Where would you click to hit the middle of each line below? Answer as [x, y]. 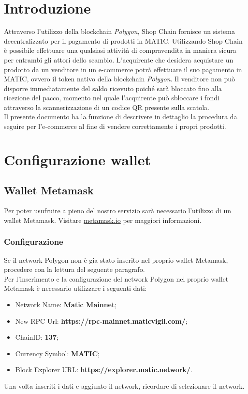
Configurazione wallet [77, 159]
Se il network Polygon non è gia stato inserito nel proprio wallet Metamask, [116, 260]
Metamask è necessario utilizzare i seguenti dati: [75, 288]
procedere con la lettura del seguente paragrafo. [74, 269]
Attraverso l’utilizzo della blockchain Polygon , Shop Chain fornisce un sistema [119, 31]
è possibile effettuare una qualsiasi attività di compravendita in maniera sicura [120, 50]
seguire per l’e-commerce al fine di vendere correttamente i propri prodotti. [115, 126]
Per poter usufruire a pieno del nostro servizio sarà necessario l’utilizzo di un [117, 211]
